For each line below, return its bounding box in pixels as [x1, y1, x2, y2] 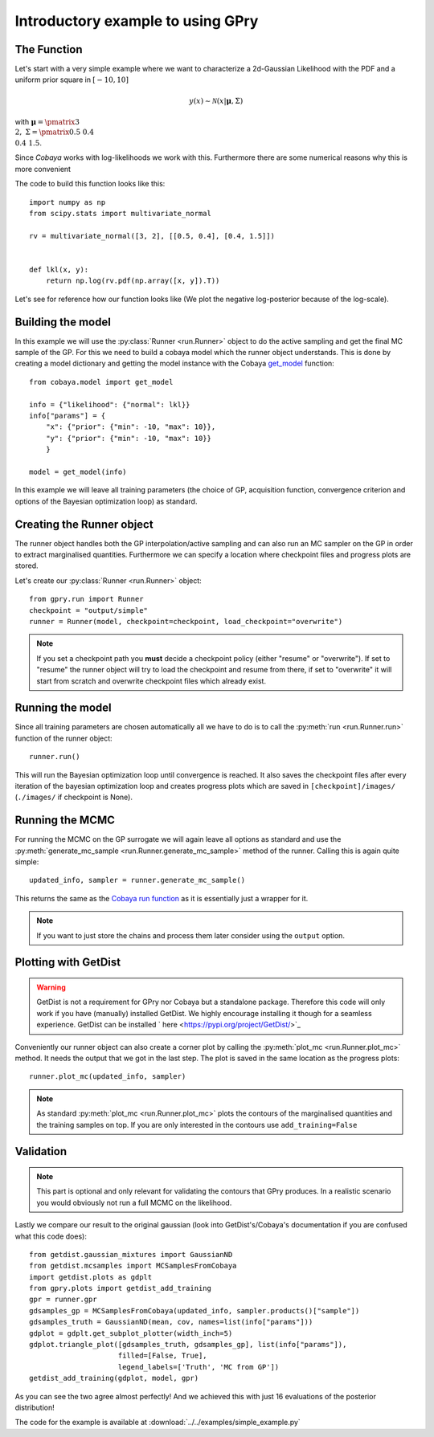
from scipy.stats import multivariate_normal [29, 209, 212, 218]
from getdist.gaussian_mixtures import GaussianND [29, 1250, 233, 1259]
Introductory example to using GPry [14, 12, 259, 30]
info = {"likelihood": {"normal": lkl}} [29, 400, 190, 409]
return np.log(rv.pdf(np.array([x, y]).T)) [45, 276, 220, 285]
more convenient [14, 164, 72, 174]
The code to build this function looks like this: [14, 179, 166, 189]
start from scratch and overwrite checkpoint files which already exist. [36, 676, 267, 686]
